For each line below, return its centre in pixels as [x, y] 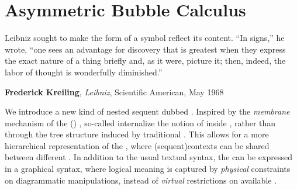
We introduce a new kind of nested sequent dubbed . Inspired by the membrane [147, 111]
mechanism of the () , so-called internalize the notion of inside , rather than [140, 122]
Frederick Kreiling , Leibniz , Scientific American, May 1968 [114, 91]
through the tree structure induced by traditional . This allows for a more [137, 134]
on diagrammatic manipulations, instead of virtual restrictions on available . [141, 180]
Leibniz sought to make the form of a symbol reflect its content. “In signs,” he [145, 38]
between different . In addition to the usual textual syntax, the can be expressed [148, 157]
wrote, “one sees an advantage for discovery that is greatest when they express [145, 49]
